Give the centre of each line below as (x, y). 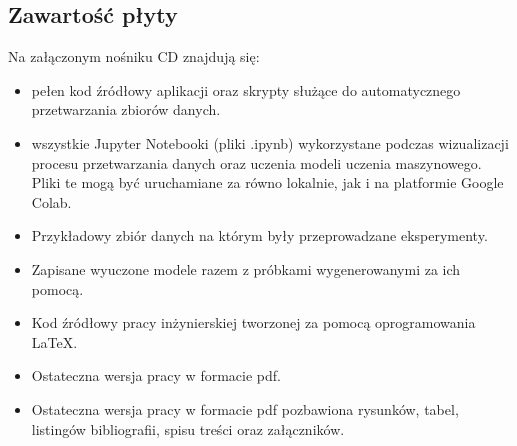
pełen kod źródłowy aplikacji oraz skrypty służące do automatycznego (246, 89)
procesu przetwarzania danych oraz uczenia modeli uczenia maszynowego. (256, 162)
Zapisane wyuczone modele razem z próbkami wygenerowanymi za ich (246, 268)
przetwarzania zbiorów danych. (126, 109)
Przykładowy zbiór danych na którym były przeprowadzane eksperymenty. (259, 235)
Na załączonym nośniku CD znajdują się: (134, 56)
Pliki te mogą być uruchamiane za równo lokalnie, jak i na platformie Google (267, 182)
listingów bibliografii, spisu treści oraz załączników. (188, 428)
